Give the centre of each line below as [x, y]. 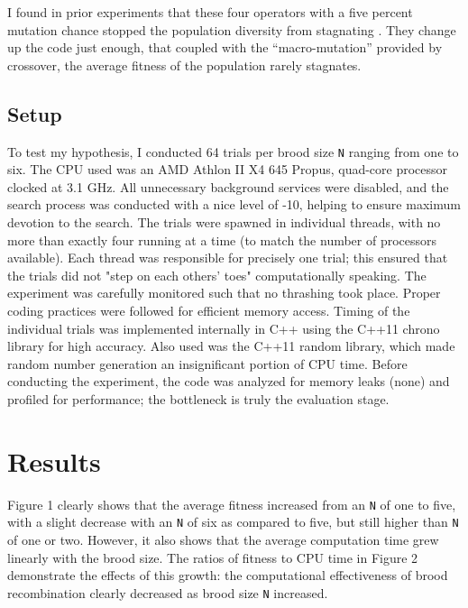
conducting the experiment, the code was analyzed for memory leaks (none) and [229, 381]
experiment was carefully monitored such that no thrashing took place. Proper [224, 293]
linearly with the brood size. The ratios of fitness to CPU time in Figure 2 [213, 557]
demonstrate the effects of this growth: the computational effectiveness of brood [228, 575]
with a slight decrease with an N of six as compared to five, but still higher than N [233, 522]
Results [54, 461]
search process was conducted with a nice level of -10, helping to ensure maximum [234, 204]
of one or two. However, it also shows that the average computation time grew [223, 539]
